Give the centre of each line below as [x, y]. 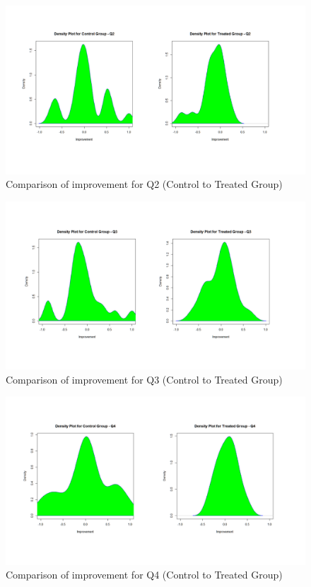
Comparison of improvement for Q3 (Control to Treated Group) [144, 379]
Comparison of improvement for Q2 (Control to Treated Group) [144, 184]
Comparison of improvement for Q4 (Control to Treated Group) [144, 575]
